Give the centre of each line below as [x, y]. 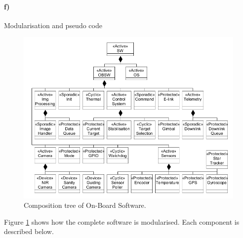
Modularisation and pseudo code [53, 25]
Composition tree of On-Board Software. [85, 205]
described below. [29, 231]
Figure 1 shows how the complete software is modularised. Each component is [122, 221]
